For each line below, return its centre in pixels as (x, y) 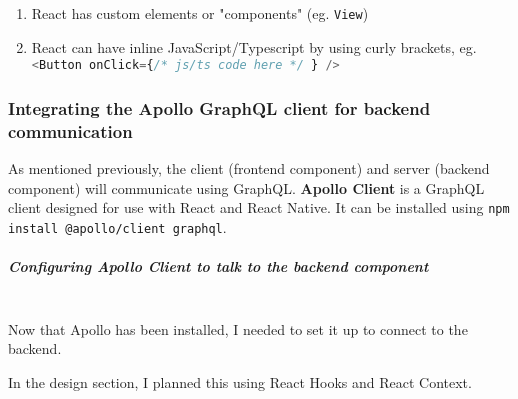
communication (70, 130)
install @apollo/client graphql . (117, 226)
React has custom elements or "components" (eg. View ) (200, 13)
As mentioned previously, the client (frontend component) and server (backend (249, 168)
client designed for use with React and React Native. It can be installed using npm (259, 207)
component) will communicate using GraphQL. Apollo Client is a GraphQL (246, 187)
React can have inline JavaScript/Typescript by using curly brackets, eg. (254, 46)
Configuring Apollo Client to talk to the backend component (218, 266)
